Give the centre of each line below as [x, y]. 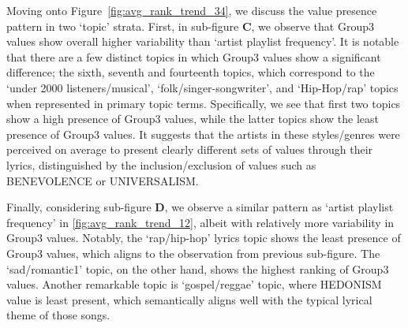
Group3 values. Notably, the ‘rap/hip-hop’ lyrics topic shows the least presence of [204, 238]
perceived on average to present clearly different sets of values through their [190, 149]
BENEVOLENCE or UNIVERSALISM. [103, 180]
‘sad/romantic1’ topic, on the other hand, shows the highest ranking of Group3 [198, 268]
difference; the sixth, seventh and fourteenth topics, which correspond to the [191, 72]
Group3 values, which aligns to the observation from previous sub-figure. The [193, 253]
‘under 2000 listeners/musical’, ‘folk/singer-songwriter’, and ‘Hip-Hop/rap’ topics [202, 87]
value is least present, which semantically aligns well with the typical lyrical [189, 299]
